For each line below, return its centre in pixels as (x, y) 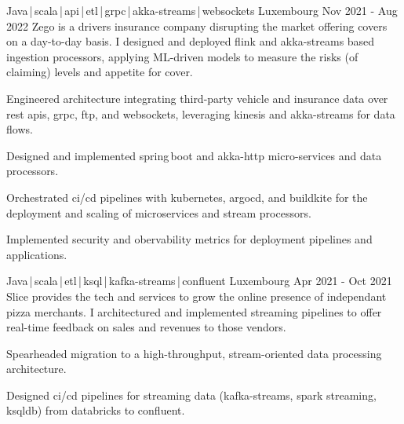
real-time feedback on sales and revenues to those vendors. (146, 327)
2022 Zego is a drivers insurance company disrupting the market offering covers (197, 26)
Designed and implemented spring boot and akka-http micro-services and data (194, 155)
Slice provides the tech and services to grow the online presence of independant (197, 296)
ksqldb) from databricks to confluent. (96, 410)
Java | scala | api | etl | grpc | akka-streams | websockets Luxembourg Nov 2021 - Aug (202, 10)
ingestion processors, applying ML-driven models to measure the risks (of (182, 56)
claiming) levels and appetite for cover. (100, 72)
